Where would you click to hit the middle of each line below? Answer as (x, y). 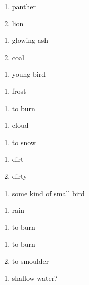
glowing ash (30, 40)
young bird (29, 74)
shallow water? (35, 278)
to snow (24, 142)
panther (24, 6)
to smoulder (30, 260)
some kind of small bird (48, 193)
